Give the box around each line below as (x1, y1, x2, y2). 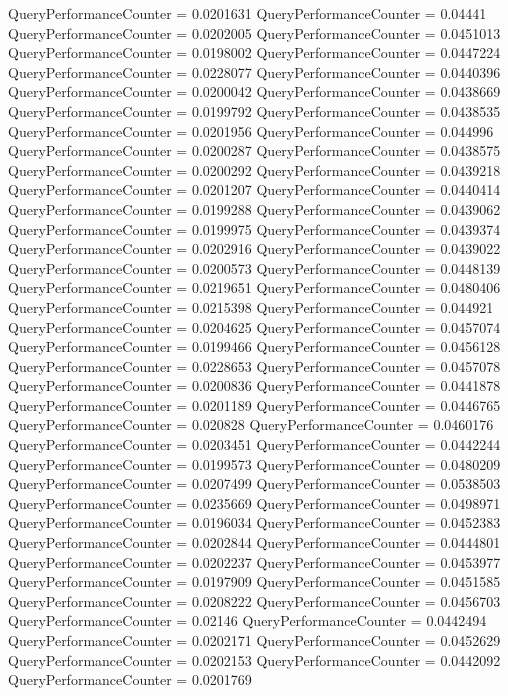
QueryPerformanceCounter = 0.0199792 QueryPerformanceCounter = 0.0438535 (8, 100, 501, 121)
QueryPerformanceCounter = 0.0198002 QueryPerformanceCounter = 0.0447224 (8, 42, 501, 63)
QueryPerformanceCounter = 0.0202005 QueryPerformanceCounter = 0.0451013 (8, 22, 501, 43)
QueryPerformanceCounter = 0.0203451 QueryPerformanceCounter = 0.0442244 (8, 434, 501, 455)
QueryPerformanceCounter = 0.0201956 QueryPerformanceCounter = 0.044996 (8, 120, 494, 141)
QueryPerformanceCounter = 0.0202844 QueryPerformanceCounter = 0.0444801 (8, 532, 501, 553)
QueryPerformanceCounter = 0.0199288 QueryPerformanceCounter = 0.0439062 (8, 198, 501, 219)
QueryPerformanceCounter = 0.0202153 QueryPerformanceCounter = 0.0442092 (8, 649, 501, 670)
